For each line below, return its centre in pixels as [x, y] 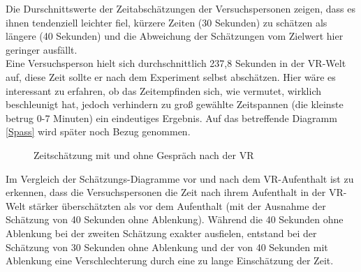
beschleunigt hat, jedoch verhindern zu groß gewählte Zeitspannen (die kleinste [175, 104]
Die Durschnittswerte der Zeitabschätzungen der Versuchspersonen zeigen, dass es [180, 8]
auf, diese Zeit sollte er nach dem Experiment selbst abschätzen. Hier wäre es [171, 76]
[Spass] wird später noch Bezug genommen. [98, 131]
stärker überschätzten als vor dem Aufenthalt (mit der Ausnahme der [177, 205]
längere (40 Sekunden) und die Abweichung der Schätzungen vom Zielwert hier [175, 36]
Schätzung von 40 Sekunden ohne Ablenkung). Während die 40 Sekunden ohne [175, 219]
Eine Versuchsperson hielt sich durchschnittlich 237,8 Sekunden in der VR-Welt [176, 63]
